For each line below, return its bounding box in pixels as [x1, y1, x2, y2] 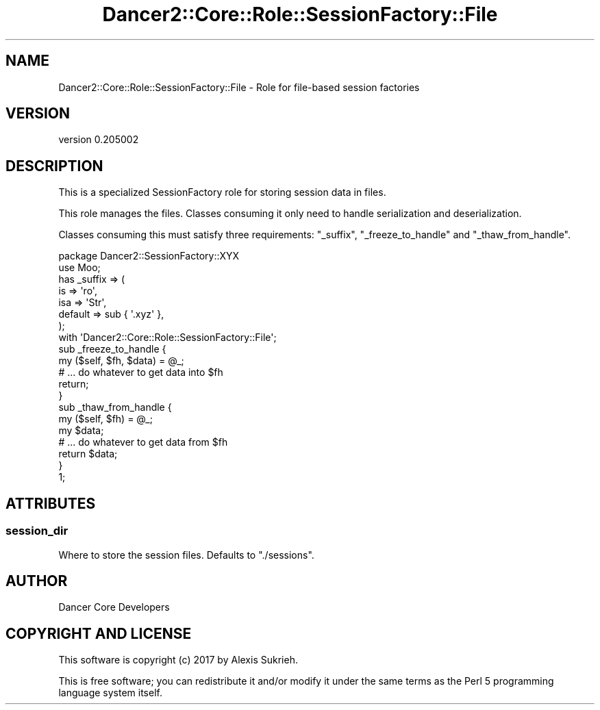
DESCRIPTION [5, 157, 103, 175]
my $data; [58, 424, 104, 437]
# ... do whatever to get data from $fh [58, 436, 228, 448]
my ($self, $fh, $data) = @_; [58, 355, 184, 367]
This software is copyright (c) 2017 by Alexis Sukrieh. [58, 654, 298, 666]
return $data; [58, 448, 118, 460]
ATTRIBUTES [5, 494, 96, 512]
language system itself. [58, 687, 162, 699]
